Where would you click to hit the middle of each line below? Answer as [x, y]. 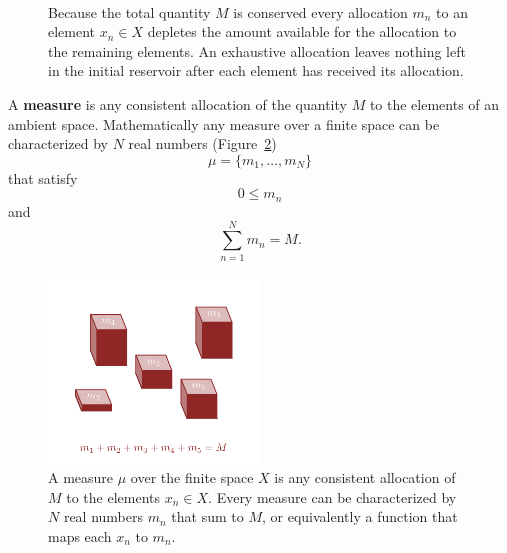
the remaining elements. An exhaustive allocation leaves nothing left [257, 50]
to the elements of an [434, 103]
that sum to [207, 516]
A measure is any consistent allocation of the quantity [177, 103]
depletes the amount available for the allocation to [302, 31]
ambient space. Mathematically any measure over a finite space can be [224, 123]
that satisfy [43, 177]
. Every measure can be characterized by [332, 496]
